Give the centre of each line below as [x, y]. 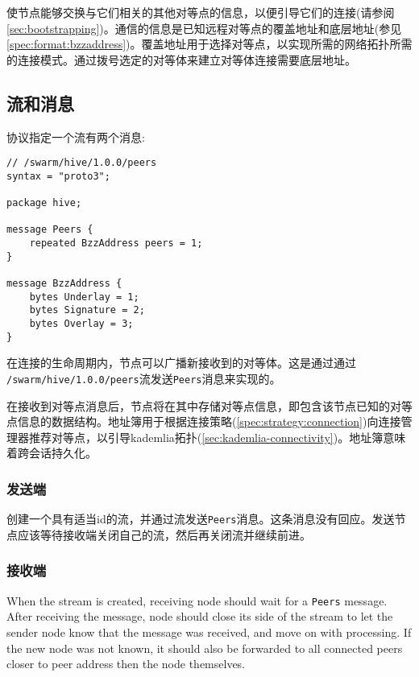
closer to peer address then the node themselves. [126, 664]
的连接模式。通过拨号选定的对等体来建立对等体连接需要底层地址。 [181, 59]
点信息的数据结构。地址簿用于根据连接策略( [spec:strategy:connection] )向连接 [204, 421]
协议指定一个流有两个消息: [76, 136]
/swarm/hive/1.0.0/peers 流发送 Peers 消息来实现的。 [144, 378]
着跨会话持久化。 [52, 453]
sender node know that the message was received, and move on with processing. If [209, 632]
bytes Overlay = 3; [81, 324]
